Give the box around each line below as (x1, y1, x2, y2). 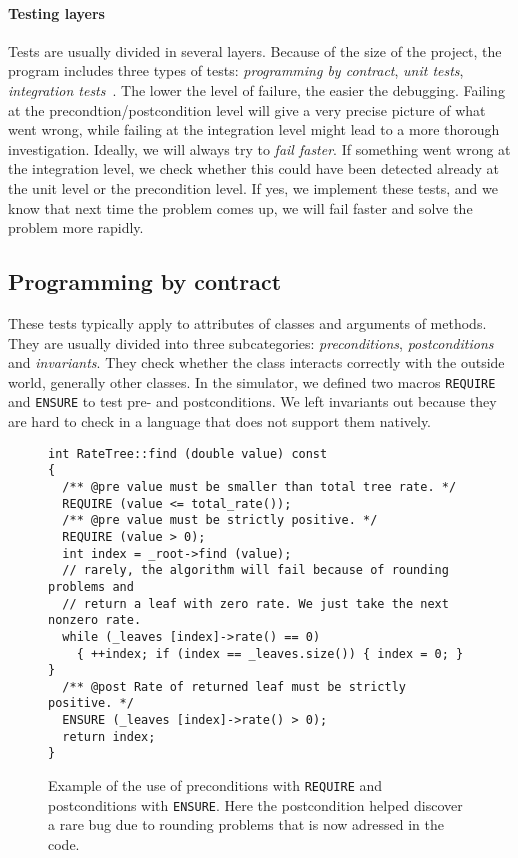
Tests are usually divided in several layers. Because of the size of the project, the (8, 40, 502, 61)
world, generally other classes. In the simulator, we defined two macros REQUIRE (8, 371, 496, 392)
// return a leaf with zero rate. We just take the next (62, 596, 449, 611)
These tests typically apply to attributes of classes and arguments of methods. (8, 312, 487, 333)
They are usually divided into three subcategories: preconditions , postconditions (8, 332, 494, 353)
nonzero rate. (48, 613, 142, 628)
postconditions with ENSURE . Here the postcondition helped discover (48, 794, 463, 815)
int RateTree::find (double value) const (48, 446, 328, 461)
